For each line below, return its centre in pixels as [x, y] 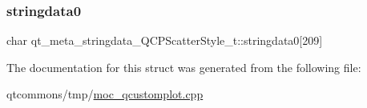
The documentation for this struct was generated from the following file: [184, 67]
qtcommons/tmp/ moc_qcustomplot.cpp [105, 94]
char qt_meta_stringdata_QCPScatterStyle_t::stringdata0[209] [165, 40]
